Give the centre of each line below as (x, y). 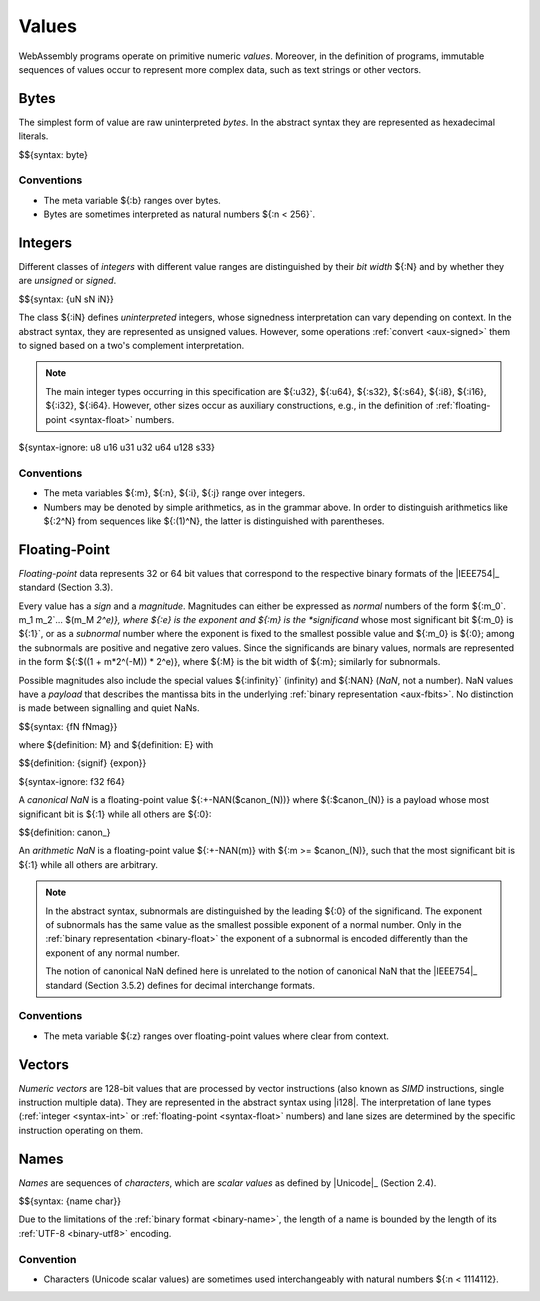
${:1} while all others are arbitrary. (88, 864)
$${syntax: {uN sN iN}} (66, 299)
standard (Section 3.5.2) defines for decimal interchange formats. (180, 985)
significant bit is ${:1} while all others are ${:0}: (115, 814)
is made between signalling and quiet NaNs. (109, 708)
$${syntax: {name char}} (70, 1201)
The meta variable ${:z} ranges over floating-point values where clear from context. (216, 1036)
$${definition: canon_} (64, 832)
